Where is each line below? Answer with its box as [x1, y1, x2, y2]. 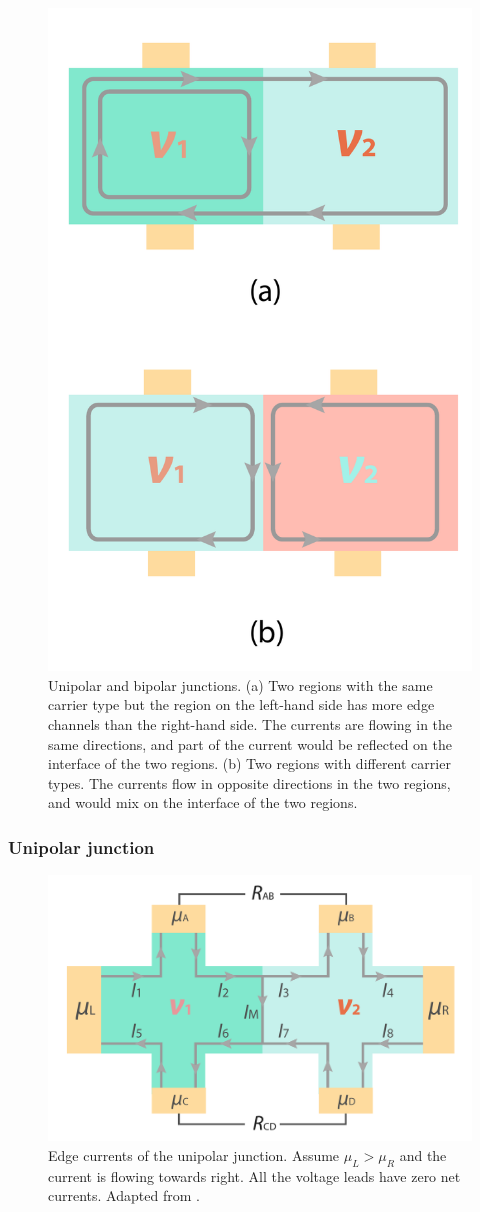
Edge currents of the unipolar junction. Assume [48, 1145, 340, 1166]
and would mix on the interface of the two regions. [48, 792, 358, 813]
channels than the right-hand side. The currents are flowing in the [48, 714, 453, 734]
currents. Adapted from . [48, 1185, 200, 1206]
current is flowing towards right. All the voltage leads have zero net [48, 1165, 461, 1186]
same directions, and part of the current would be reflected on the [48, 733, 453, 754]
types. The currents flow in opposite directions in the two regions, [48, 772, 451, 793]
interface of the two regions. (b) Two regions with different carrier [48, 753, 451, 774]
